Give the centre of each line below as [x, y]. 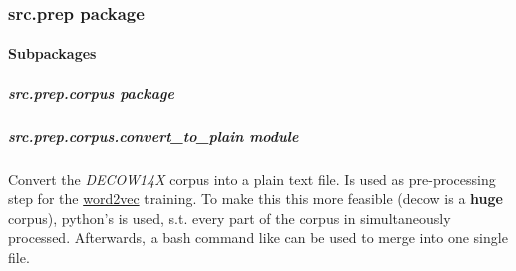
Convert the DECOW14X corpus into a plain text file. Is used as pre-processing [252, 178]
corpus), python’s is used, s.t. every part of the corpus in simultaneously [229, 217]
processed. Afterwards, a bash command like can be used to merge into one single [258, 237]
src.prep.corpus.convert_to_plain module [153, 135]
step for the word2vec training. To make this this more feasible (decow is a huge [255, 198]
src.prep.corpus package [91, 92]
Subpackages [52, 53]
